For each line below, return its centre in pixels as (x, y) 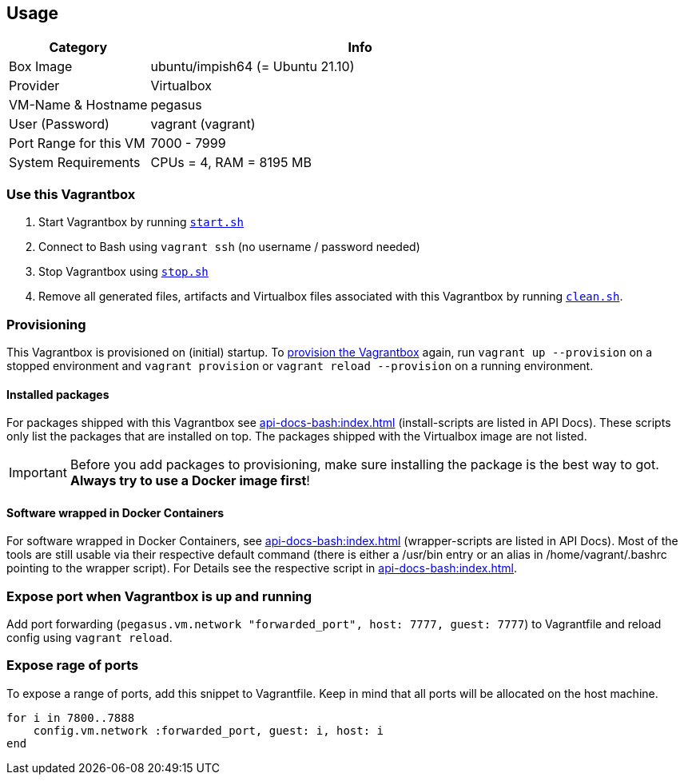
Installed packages (58, 394)
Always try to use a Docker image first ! (190, 481)
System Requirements (75, 163)
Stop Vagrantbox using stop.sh (123, 272)
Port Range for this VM (77, 143)
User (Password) (59, 124)
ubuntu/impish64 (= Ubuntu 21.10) (253, 67)
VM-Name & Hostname (78, 105)
